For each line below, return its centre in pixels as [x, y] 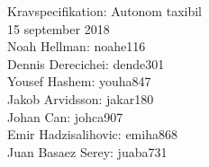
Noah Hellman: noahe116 [77, 46]
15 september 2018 [59, 28]
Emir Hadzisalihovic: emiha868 [92, 134]
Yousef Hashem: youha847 [79, 81]
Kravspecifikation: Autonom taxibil [104, 11]
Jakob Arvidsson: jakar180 [81, 98]
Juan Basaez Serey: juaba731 [87, 151]
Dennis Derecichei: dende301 [86, 63]
